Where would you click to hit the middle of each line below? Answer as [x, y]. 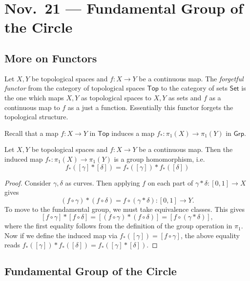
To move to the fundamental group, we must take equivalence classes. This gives [125, 209]
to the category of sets [194, 88]
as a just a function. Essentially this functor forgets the [150, 107]
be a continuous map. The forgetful [191, 78]
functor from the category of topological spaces [75, 88]
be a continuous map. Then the [186, 149]
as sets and [185, 97]
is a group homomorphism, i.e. [159, 159]
